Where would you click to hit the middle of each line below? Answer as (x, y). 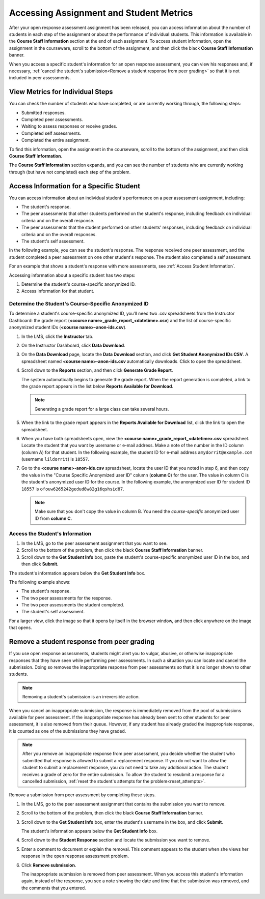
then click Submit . (40, 564)
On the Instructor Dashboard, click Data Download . (73, 345)
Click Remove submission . (49, 865)
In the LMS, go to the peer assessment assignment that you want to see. (94, 543)
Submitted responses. (43, 113)
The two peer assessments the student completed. (73, 605)
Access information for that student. (58, 291)
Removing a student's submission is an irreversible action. (81, 697)
